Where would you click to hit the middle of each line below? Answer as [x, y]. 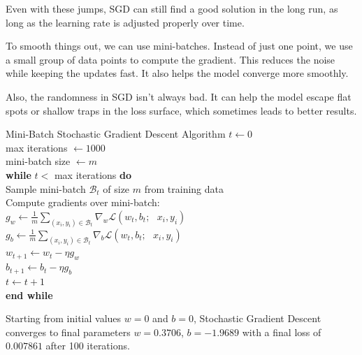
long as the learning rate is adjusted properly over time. [125, 22]
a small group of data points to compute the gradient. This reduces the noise [171, 59]
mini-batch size [38, 161]
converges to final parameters [68, 332]
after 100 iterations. [88, 346]
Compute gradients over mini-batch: [83, 202]
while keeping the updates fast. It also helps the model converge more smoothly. [177, 73]
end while [29, 295]
